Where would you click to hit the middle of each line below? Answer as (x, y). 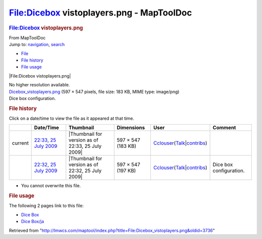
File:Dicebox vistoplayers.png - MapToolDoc (100, 13)
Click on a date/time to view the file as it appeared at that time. (72, 118)
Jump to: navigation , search (37, 45)
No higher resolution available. (40, 85)
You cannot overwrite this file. (51, 186)
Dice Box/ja (33, 222)
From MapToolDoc (27, 38)
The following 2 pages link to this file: (46, 206)
